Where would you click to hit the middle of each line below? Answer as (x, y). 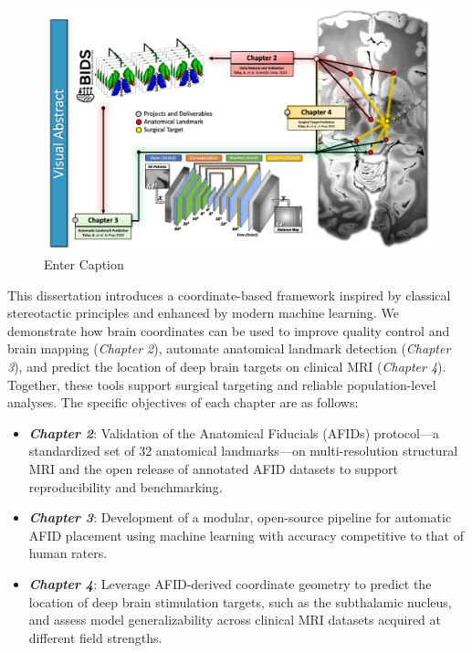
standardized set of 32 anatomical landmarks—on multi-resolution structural (243, 451)
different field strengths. (95, 637)
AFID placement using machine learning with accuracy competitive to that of (246, 535)
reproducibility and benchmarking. (126, 486)
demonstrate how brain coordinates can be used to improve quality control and (229, 330)
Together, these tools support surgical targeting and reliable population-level (222, 384)
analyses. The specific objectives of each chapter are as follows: (183, 402)
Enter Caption (84, 264)
